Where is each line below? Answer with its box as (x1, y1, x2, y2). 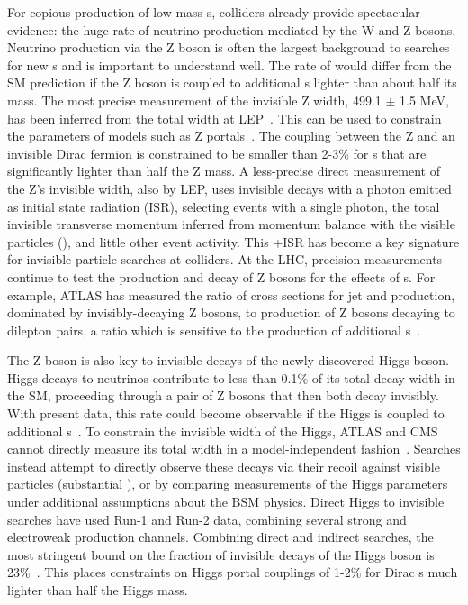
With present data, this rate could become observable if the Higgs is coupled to (7, 404, 445, 423)
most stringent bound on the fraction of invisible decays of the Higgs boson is (7, 545, 435, 564)
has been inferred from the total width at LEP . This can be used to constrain (7, 108, 442, 127)
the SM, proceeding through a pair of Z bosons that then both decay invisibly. (7, 386, 439, 405)
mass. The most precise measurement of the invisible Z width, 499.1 (7, 90, 382, 109)
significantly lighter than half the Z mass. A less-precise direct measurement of (7, 161, 440, 180)
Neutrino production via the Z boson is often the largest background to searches (7, 38, 450, 57)
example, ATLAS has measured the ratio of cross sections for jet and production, (7, 285, 455, 304)
